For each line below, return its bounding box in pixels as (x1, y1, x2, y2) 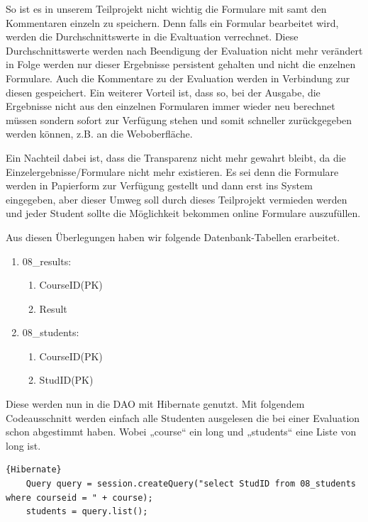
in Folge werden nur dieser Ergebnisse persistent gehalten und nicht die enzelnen (6, 57, 356, 72)
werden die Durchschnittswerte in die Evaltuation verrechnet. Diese (6, 29, 299, 44)
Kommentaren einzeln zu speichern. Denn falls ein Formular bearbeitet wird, (6, 15, 339, 30)
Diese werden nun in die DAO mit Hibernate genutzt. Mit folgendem (6, 396, 305, 411)
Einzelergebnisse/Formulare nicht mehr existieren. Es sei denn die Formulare (6, 164, 339, 179)
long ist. (6, 438, 41, 452)
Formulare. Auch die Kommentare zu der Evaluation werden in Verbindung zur (6, 70, 350, 85)
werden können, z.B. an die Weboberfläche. (6, 126, 193, 141)
